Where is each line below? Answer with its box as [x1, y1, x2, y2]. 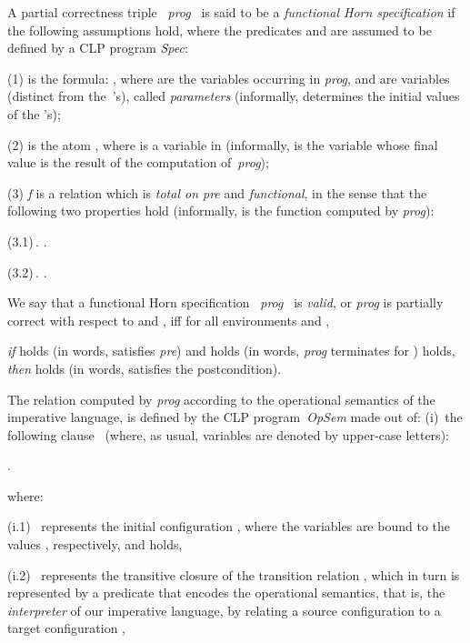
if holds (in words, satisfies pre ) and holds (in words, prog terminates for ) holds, [7, 341, 455, 360]
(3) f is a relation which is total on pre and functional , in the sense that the [7, 183, 427, 202]
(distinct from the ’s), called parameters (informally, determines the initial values [7, 86, 460, 105]
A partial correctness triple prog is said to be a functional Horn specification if [7, 3, 455, 21]
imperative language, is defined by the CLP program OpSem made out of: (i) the [7, 407, 463, 427]
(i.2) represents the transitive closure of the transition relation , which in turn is [7, 565, 460, 584]
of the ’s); [7, 104, 61, 123]
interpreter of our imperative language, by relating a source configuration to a [7, 600, 441, 619]
